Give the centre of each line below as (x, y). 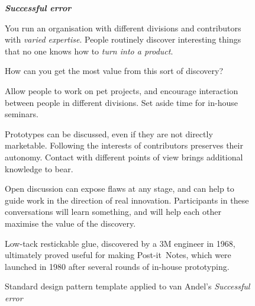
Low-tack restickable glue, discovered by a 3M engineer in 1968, (120, 243)
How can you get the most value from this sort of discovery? (114, 71)
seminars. (22, 114)
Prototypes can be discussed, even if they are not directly (109, 133)
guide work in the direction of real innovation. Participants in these (127, 200)
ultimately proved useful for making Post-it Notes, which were (118, 255)
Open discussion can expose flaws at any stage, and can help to (120, 189)
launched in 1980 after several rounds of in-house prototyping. (117, 266)
